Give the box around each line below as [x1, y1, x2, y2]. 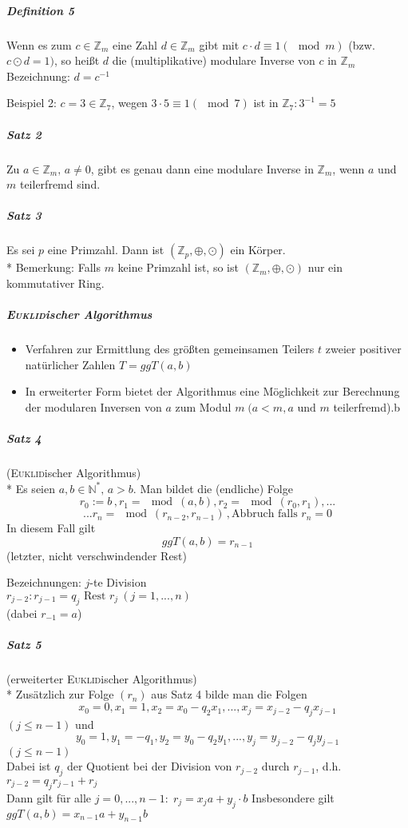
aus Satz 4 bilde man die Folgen [151, 686, 307, 703]
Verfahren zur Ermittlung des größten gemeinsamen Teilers [25, 340, 315, 356]
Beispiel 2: [6, 94, 57, 111]
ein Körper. [230, 241, 286, 258]
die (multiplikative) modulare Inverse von [112, 52, 315, 69]
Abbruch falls [232, 508, 298, 520]
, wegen [111, 94, 148, 111]
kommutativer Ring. [6, 274, 105, 291]
